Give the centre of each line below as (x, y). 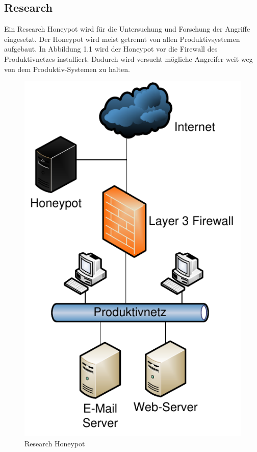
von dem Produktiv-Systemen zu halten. (67, 69)
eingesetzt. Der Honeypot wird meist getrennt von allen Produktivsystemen (122, 39)
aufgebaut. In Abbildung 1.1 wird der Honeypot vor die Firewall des (111, 49)
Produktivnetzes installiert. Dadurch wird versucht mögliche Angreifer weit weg (128, 58)
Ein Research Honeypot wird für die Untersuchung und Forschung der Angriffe (127, 29)
